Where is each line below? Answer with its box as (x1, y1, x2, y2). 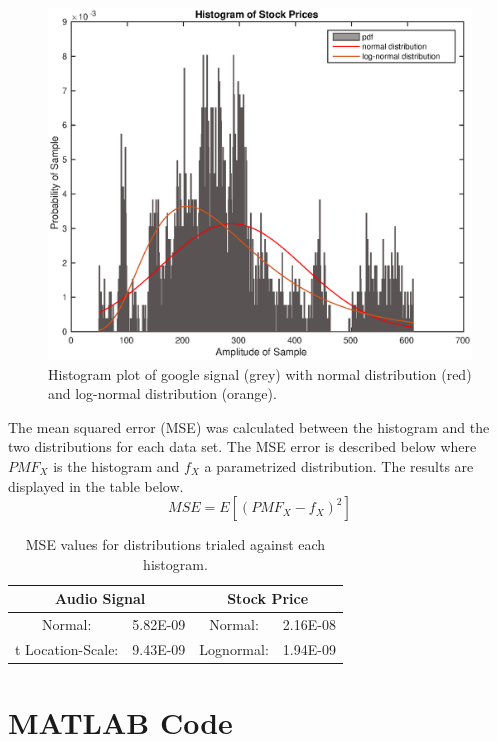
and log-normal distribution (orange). (48, 383, 277, 404)
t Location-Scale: (15, 638, 119, 659)
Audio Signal (55, 588, 146, 609)
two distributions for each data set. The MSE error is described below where (8, 436, 477, 457)
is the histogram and (53, 455, 180, 476)
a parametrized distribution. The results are (204, 455, 474, 476)
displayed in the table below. (8, 475, 184, 496)
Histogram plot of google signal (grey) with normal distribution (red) (48, 363, 472, 384)
